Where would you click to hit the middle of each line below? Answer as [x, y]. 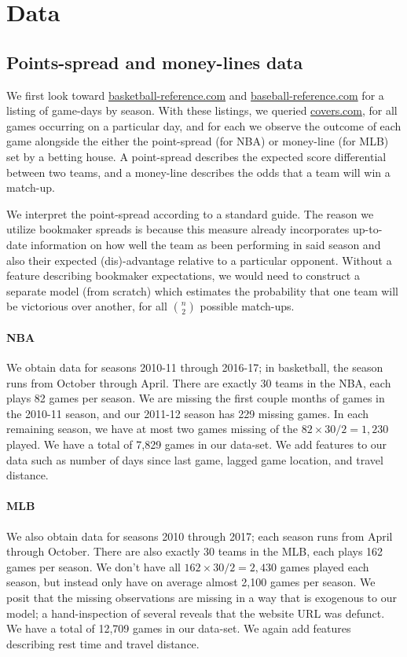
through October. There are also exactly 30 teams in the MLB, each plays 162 [195, 551]
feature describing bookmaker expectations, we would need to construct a [183, 275]
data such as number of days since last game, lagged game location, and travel [195, 459]
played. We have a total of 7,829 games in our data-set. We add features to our [197, 444]
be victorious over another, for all [87, 306]
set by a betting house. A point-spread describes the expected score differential [196, 156]
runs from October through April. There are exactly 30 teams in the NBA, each [199, 382]
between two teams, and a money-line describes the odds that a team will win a [198, 172]
